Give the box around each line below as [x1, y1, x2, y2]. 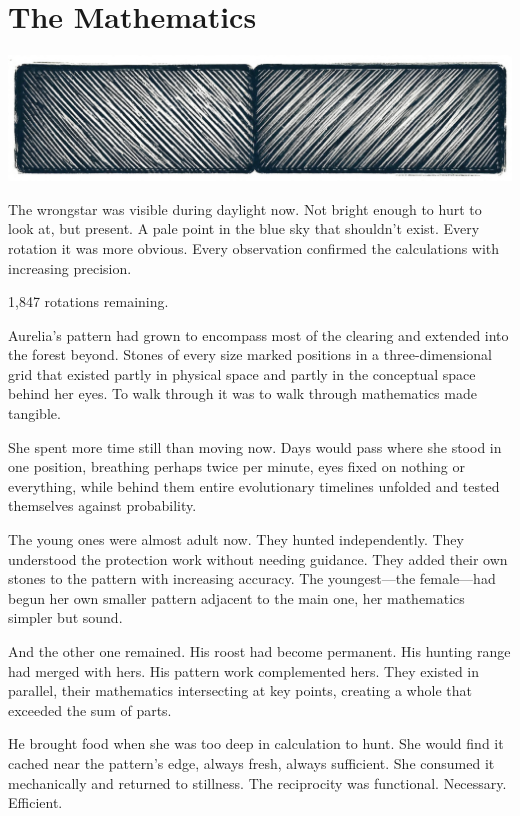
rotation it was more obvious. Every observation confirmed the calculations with [8, 237, 500, 258]
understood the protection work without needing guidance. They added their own [8, 548, 508, 569]
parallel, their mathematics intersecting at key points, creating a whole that [8, 680, 472, 701]
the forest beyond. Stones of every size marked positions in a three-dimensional [8, 344, 492, 365]
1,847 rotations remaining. [8, 291, 169, 312]
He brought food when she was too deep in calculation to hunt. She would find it [8, 733, 504, 754]
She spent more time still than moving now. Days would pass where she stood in [8, 436, 502, 457]
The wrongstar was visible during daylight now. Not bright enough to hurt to [8, 198, 482, 219]
